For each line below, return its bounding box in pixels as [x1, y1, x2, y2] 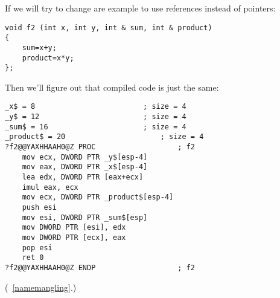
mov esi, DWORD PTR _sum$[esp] [22, 213, 148, 222]
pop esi [22, 243, 52, 252]
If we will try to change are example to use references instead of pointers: [5, 2, 276, 14]
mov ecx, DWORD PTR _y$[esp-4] [22, 152, 148, 161]
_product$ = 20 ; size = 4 [5, 132, 204, 141]
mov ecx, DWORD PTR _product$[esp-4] [22, 193, 174, 202]
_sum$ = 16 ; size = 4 [5, 122, 186, 131]
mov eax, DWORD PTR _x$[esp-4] [22, 163, 148, 172]
